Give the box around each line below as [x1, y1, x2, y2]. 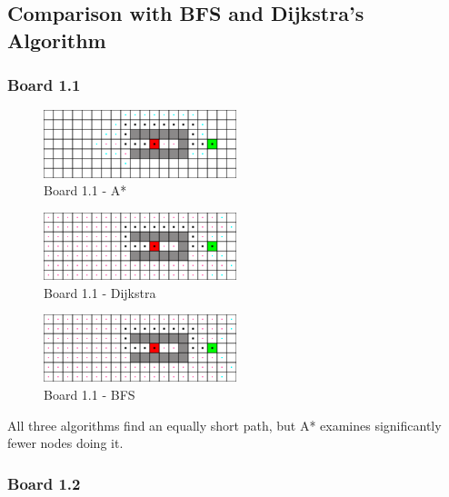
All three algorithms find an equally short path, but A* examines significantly [7, 415, 442, 434]
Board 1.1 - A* [44, 181, 127, 200]
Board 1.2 [7, 472, 81, 494]
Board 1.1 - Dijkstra [44, 283, 156, 302]
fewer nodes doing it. [7, 433, 124, 452]
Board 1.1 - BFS [44, 384, 135, 403]
